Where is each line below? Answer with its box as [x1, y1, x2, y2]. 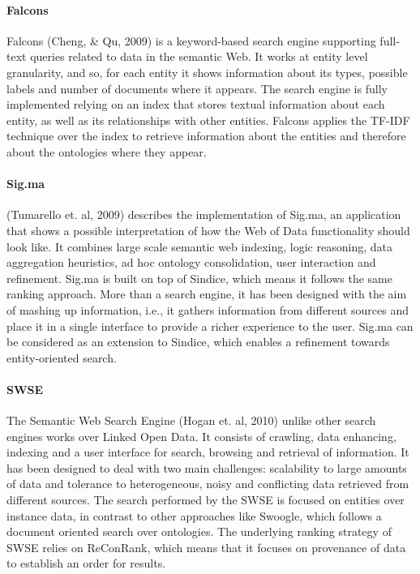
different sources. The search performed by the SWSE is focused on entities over [6, 491, 405, 508]
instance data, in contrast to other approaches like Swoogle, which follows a [6, 507, 382, 524]
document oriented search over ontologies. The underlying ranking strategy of [6, 523, 392, 540]
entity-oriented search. [6, 349, 117, 366]
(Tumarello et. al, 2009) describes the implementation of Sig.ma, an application [6, 206, 401, 223]
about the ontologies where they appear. [6, 143, 207, 160]
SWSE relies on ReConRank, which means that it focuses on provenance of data [6, 538, 406, 555]
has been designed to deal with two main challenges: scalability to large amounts [6, 459, 407, 476]
